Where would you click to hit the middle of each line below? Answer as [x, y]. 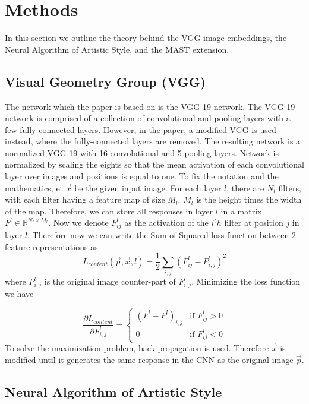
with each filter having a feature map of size [85, 199]
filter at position [254, 222]
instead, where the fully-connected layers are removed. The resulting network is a [153, 141]
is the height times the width [249, 199]
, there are [245, 187]
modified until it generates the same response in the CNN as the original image [149, 359]
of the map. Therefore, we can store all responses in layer [109, 211]
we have [19, 293]
